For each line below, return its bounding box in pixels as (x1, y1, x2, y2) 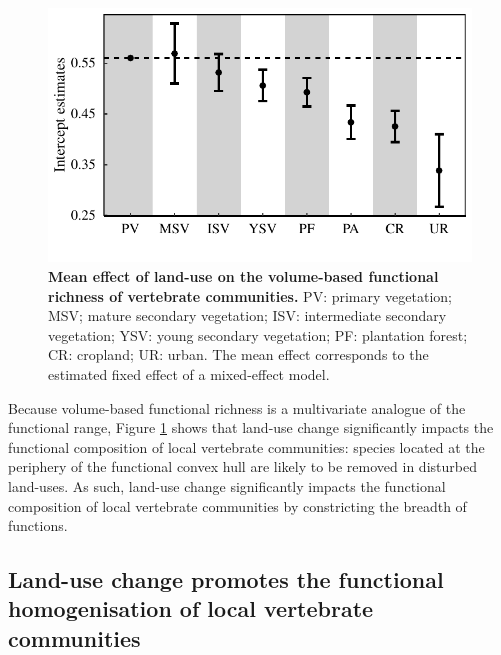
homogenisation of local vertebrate (8, 593, 374, 624)
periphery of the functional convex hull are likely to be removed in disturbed (8, 456, 477, 477)
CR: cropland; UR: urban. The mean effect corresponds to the (48, 344, 429, 365)
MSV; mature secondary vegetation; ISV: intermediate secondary (48, 305, 447, 326)
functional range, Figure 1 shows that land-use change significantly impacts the (8, 417, 494, 438)
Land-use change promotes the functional (8, 564, 444, 595)
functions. (8, 515, 68, 536)
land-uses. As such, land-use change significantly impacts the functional (8, 475, 446, 496)
